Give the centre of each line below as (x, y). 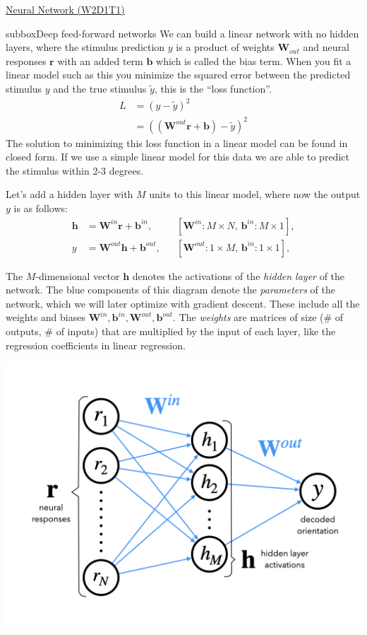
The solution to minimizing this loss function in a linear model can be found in (177, 142)
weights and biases (46, 317)
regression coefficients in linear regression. (96, 345)
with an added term (100, 60)
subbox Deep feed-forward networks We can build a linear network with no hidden (182, 33)
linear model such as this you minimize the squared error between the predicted (178, 75)
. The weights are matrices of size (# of (258, 317)
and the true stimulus (100, 88)
